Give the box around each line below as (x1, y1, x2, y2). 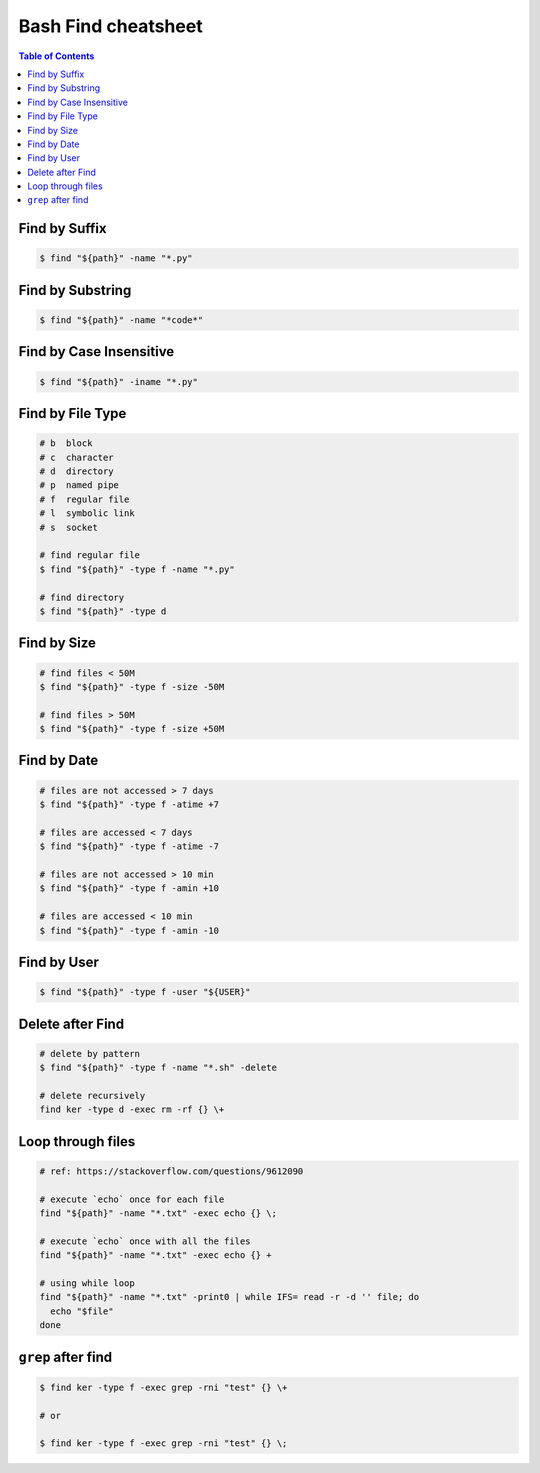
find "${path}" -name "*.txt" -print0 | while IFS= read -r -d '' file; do (39, 1291, 420, 1303)
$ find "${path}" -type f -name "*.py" (39, 563, 235, 575)
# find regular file (39, 550, 140, 561)
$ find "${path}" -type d (39, 605, 167, 617)
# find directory (39, 591, 125, 603)
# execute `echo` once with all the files (39, 1235, 251, 1247)
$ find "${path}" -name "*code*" (39, 315, 204, 326)
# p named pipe (39, 480, 120, 491)
